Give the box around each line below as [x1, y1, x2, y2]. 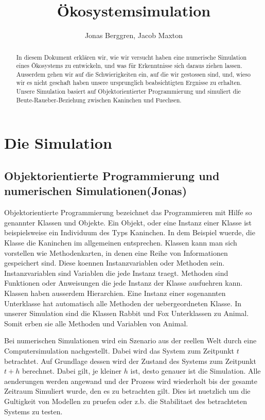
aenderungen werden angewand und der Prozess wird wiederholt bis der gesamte [4, 375, 257, 386]
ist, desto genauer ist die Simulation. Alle [130, 365, 261, 376]
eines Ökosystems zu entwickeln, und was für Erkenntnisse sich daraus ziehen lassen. [16, 61, 242, 70]
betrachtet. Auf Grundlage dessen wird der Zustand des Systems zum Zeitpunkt [4, 355, 256, 366]
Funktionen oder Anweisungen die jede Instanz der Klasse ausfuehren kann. [4, 277, 243, 288]
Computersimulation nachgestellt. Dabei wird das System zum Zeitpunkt [4, 345, 235, 356]
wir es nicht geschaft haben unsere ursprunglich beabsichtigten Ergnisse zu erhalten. [16, 78, 242, 87]
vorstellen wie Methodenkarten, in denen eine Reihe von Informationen [4, 247, 228, 258]
